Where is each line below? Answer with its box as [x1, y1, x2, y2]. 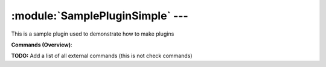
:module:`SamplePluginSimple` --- [11, 9, 188, 22]
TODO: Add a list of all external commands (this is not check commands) [11, 52, 193, 60]
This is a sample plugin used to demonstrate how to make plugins [11, 30, 174, 37]
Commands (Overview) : [11, 41, 72, 48]
